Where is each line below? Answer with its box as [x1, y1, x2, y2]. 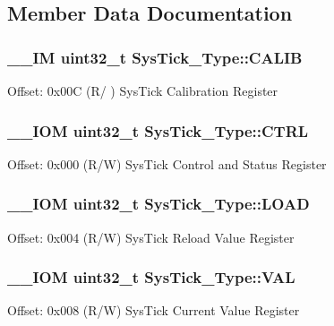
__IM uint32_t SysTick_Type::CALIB [7, 46, 303, 68]
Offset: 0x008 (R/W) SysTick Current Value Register [7, 301, 300, 320]
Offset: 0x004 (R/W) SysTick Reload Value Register [7, 227, 295, 246]
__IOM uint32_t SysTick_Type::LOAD [7, 193, 310, 215]
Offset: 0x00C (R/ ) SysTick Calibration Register [7, 81, 278, 99]
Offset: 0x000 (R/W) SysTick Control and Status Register [7, 154, 327, 173]
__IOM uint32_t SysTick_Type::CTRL [7, 119, 309, 142]
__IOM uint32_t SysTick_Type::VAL [7, 266, 295, 288]
